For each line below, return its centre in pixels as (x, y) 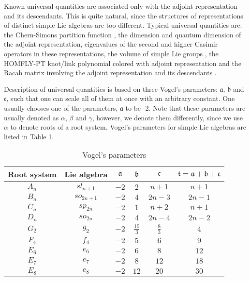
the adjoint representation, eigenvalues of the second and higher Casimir (111, 44)
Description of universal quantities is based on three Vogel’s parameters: (111, 89)
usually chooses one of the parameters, (61, 107)
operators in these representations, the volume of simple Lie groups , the (111, 53)
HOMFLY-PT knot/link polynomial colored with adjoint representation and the (123, 63)
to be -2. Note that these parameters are (185, 107)
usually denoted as (31, 117)
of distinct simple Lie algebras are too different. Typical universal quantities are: (123, 25)
